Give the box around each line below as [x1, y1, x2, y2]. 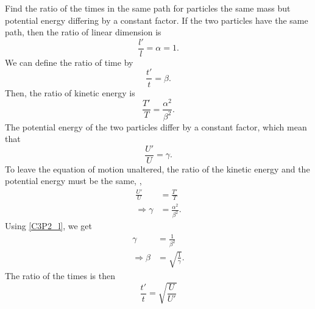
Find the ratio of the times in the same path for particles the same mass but [5, 2, 291, 14]
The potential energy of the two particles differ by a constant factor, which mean [5, 120, 307, 133]
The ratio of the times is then [5, 269, 116, 282]
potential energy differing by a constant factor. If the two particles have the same [5, 13, 308, 26]
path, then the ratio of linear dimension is [5, 26, 161, 38]
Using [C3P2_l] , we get [5, 219, 92, 232]
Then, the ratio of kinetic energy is [5, 86, 135, 99]
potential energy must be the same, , [5, 174, 142, 187]
